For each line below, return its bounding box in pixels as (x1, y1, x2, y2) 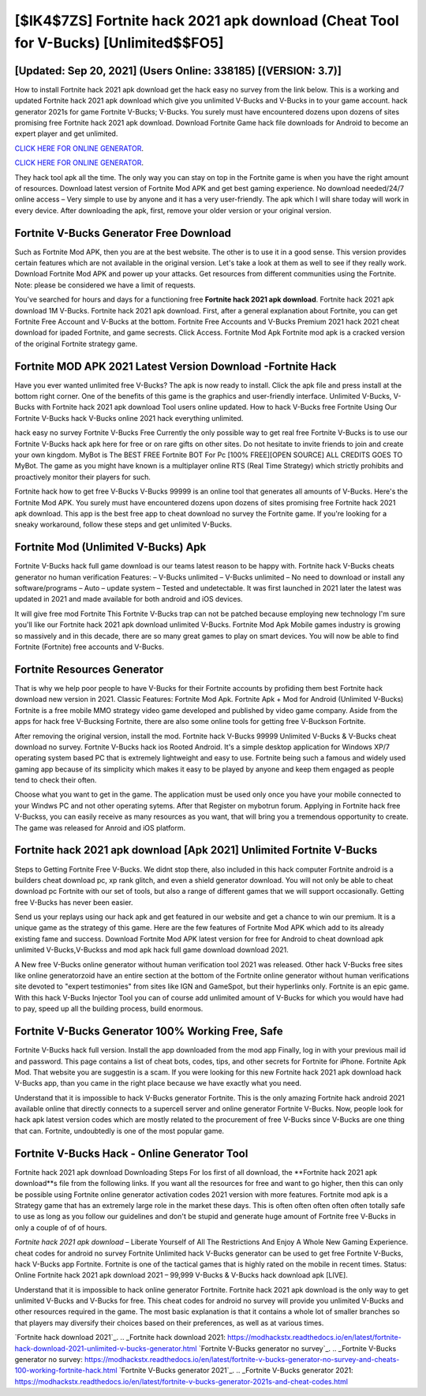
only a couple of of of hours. (14, 1222, 107, 1232)
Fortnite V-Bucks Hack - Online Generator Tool (14, 1146, 248, 1160)
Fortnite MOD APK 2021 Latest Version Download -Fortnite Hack (14, 359, 337, 373)
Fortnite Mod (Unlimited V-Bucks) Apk (14, 541, 207, 554)
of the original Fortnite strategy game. (14, 339, 138, 348)
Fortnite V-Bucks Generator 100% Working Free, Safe (14, 1025, 283, 1038)
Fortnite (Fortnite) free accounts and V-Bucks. (14, 642, 165, 651)
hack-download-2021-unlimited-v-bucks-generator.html (14, 1343, 197, 1353)
